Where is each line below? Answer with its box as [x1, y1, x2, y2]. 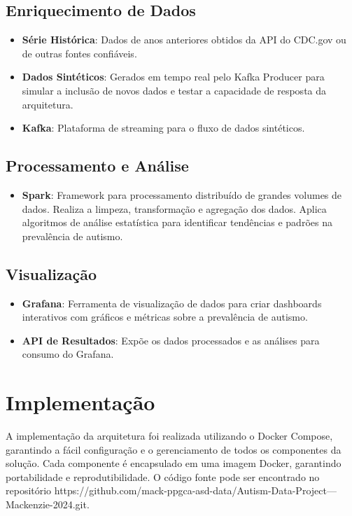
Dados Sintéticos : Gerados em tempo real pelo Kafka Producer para [22, 69, 325, 84]
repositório [6, 483, 52, 498]
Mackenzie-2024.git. [6, 497, 90, 512]
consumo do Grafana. [22, 347, 114, 361]
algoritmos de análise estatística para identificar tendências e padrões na [22, 215, 332, 230]
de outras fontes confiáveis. [22, 46, 137, 60]
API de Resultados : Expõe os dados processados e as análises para [22, 333, 320, 347]
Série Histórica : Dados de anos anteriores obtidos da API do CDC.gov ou [22, 32, 346, 47]
